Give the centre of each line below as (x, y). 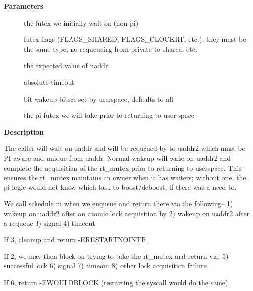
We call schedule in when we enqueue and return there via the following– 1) (119, 203)
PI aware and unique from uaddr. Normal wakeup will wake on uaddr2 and (118, 158)
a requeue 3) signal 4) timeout (50, 223)
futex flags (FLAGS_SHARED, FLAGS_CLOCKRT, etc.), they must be (135, 39)
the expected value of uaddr (66, 65)
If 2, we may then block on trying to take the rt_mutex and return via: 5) (116, 256)
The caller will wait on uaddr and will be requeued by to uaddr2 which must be (125, 148)
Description (24, 131)
